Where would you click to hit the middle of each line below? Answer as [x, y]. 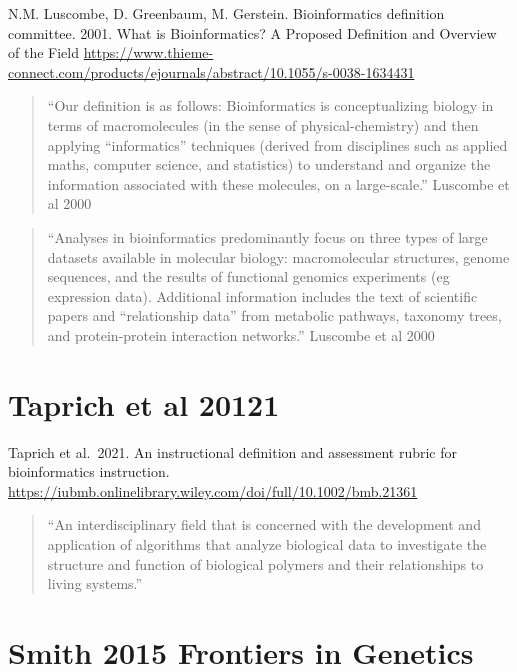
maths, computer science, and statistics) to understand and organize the [269, 164]
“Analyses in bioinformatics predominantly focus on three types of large [267, 236]
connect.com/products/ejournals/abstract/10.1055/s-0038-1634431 [211, 71]
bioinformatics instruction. [89, 471]
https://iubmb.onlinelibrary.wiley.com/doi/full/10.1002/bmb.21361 [213, 490]
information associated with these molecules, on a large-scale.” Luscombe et [278, 183]
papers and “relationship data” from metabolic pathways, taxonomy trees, [274, 315]
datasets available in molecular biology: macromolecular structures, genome [278, 256]
